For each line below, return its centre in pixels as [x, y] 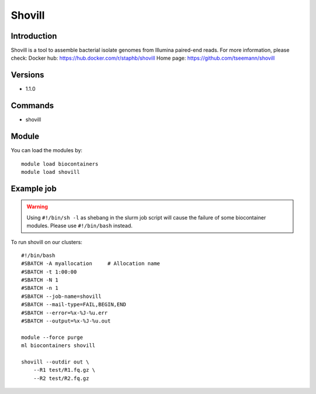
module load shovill [51, 172]
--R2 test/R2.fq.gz [61, 378]
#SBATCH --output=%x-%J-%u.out [66, 321]
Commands [32, 106]
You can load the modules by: [47, 150]
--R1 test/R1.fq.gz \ [64, 370]
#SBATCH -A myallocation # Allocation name [91, 264]
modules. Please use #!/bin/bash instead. [80, 226]
